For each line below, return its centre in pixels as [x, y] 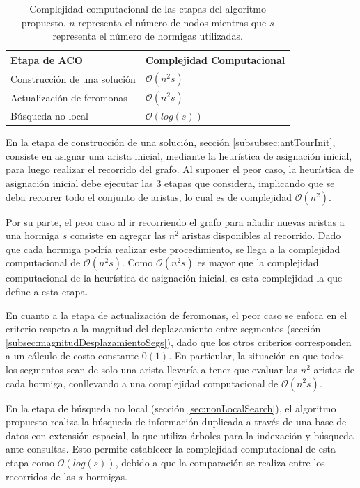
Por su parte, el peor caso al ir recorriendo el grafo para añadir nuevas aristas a [175, 221]
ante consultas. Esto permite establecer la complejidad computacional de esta [171, 449]
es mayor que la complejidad [258, 262]
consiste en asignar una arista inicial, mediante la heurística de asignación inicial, [179, 155]
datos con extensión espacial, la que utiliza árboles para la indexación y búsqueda [180, 435]
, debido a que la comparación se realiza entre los [220, 462]
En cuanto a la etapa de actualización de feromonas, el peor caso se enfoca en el [177, 315]
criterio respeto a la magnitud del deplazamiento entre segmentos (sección [163, 328]
